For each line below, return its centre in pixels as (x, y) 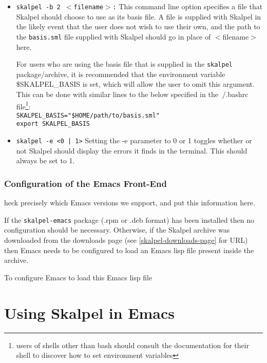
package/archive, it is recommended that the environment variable (121, 74)
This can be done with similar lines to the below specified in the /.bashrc (132, 94)
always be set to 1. (45, 160)
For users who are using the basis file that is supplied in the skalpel (124, 64)
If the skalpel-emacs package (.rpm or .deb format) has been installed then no (129, 219)
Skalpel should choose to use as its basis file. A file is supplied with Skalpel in (139, 16)
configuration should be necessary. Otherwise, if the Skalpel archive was (117, 230)
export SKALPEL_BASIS (53, 124)
